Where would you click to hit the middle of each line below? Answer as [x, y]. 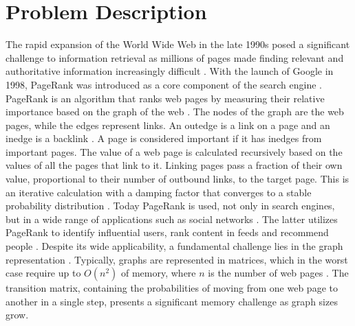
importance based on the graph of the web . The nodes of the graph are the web [175, 112]
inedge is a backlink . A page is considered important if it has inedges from [164, 138]
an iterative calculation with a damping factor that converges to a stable [159, 192]
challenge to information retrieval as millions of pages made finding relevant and [175, 57]
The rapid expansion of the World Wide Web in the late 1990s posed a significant [178, 44]
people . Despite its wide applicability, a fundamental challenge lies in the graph [174, 246]
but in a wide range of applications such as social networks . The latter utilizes [172, 219]
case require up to [43, 273]
